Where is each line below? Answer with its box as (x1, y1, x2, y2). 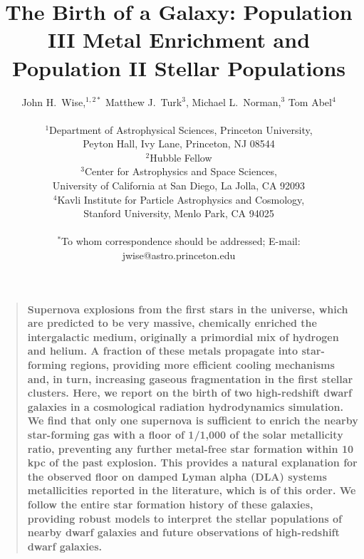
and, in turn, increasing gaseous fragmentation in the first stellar (27, 371, 353, 386)
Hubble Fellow (150, 150, 212, 164)
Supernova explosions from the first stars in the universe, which (27, 301, 348, 316)
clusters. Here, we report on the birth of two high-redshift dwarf (27, 385, 352, 400)
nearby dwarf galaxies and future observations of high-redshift (27, 525, 340, 540)
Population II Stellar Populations (11, 53, 346, 82)
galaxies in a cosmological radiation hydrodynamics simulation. (27, 399, 343, 414)
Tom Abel (288, 94, 332, 109)
